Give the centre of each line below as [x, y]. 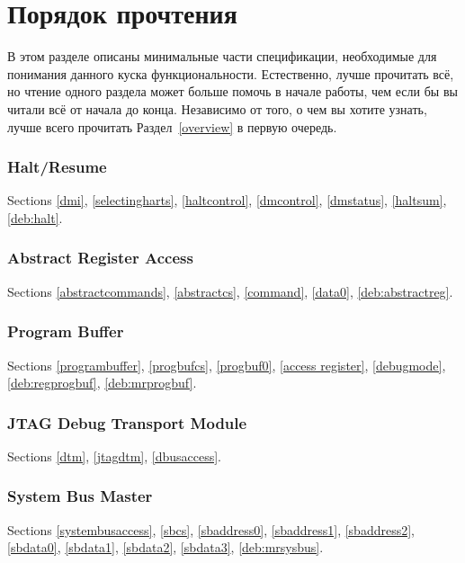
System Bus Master [80, 496]
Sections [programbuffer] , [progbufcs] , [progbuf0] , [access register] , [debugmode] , [227, 365]
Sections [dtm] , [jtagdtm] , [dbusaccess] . [114, 456]
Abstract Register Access [100, 258]
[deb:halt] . [35, 217]
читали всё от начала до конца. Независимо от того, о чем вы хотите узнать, [217, 108]
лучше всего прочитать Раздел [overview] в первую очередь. [172, 126]
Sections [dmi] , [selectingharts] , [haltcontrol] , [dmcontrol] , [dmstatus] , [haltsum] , [227, 200]
